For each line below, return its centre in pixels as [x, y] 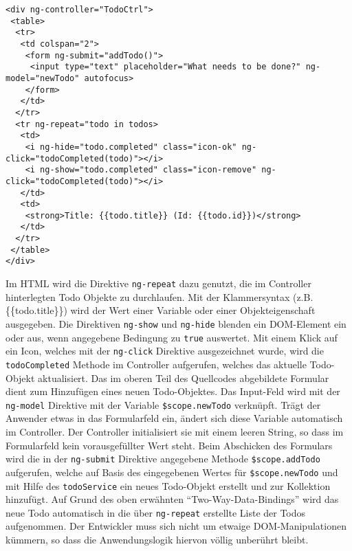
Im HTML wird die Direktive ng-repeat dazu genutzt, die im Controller [158, 283]
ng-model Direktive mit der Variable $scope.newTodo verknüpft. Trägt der [163, 404]
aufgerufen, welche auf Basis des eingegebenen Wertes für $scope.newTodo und [172, 472]
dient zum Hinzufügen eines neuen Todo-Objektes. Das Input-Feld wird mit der [173, 391]
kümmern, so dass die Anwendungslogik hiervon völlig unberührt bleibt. [157, 539]
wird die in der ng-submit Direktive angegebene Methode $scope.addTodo [163, 459]
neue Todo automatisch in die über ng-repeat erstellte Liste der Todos [156, 512]
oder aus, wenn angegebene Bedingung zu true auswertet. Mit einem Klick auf [172, 337]
